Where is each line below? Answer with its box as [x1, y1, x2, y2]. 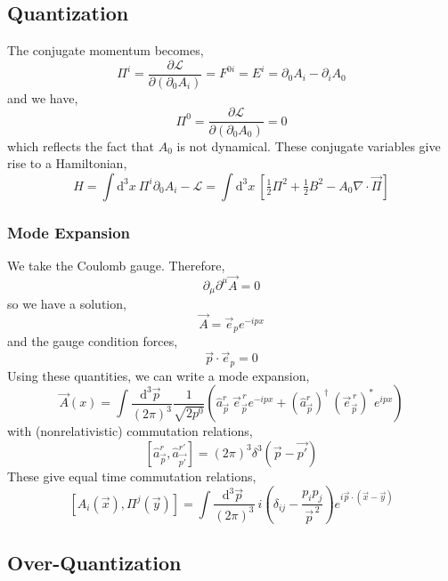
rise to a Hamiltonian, [7, 154, 127, 173]
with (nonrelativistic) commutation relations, [7, 422, 253, 440]
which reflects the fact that [7, 136, 154, 155]
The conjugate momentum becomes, [7, 41, 204, 60]
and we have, [7, 88, 78, 107]
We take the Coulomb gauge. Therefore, [7, 255, 225, 274]
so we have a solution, [7, 295, 126, 313]
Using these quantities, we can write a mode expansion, [7, 366, 310, 384]
